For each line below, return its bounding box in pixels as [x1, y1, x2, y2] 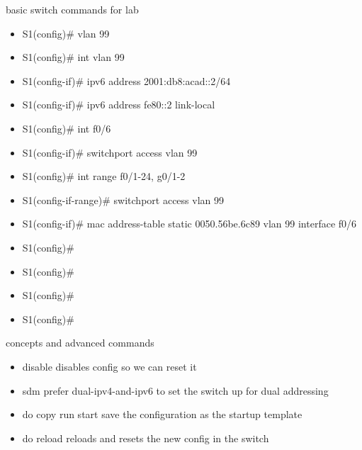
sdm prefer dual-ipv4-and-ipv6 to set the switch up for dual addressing [22, 383, 329, 398]
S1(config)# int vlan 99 [22, 50, 125, 64]
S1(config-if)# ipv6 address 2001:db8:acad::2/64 [22, 73, 231, 88]
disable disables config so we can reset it [22, 359, 197, 373]
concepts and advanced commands [6, 335, 154, 350]
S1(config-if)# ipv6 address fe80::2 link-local [22, 97, 215, 112]
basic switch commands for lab [6, 2, 139, 16]
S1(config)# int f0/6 [22, 120, 111, 135]
